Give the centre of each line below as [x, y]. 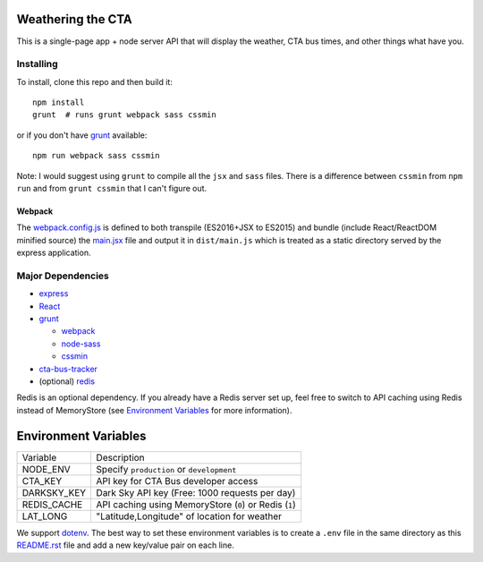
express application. [54, 253]
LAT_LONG [45, 516]
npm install [59, 102]
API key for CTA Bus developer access [177, 481]
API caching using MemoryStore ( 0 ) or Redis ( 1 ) [196, 504]
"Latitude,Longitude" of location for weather [189, 516]
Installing [37, 64]
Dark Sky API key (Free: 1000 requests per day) [196, 492]
